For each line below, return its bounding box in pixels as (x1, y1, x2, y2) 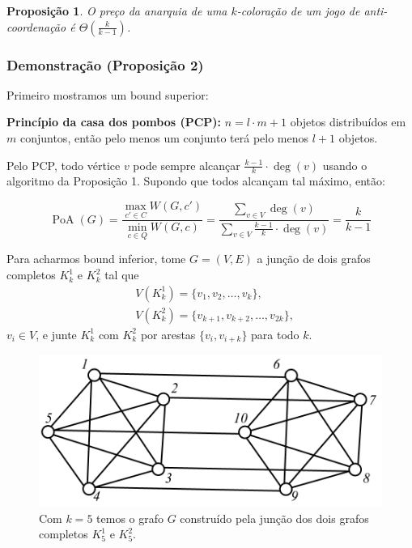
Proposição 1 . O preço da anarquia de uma (6, 2, 227, 19)
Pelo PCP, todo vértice (6, 156, 121, 173)
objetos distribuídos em (290, 113, 406, 130)
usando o (322, 156, 367, 173)
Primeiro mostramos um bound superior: (6, 86, 209, 103)
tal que (104, 266, 139, 283)
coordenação (6, 18, 66, 35)
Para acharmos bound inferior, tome (6, 250, 186, 267)
